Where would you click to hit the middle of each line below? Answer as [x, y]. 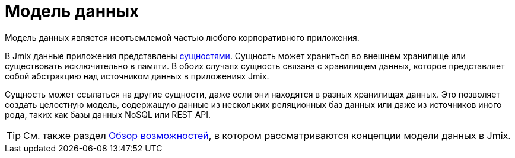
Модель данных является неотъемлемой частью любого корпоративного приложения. [182, 37]
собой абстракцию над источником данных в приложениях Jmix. [137, 76]
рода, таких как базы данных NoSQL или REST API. [108, 114]
